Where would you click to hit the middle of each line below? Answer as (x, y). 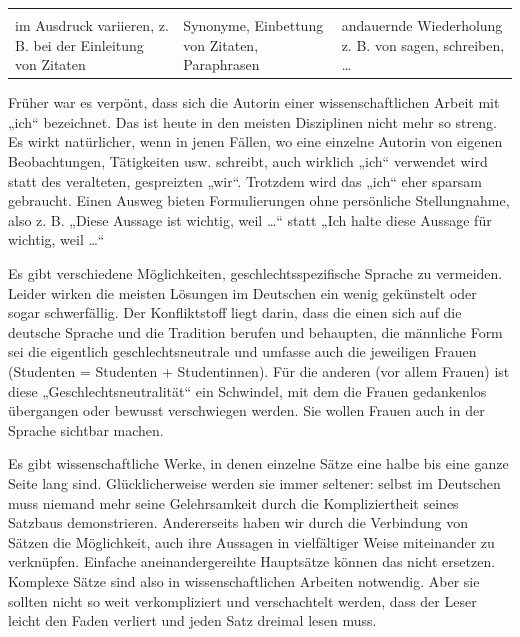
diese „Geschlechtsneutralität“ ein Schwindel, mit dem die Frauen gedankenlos (247, 390)
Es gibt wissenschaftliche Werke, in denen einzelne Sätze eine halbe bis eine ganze (258, 463)
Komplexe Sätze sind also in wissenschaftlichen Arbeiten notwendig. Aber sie (244, 580)
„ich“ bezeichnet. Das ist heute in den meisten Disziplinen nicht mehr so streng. (252, 121)
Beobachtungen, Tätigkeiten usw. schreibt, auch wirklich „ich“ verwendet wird (248, 161)
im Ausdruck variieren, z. (92, 25)
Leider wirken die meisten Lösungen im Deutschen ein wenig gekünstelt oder (242, 292)
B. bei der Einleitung (79, 44)
